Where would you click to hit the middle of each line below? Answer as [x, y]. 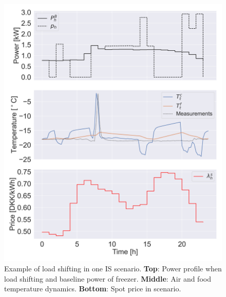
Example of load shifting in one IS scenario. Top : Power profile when [113, 268]
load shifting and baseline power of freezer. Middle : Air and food [108, 278]
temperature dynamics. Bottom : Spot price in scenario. [93, 289]
